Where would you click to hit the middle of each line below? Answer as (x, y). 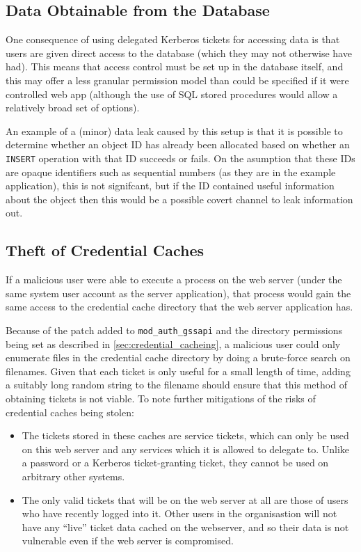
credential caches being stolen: (70, 412)
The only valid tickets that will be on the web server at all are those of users (185, 499)
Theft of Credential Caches (105, 250)
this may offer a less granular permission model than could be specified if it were (177, 80)
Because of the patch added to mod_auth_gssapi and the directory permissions (174, 330)
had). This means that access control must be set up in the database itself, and (175, 66)
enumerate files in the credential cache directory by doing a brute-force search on (178, 357)
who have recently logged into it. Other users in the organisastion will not (179, 513)
